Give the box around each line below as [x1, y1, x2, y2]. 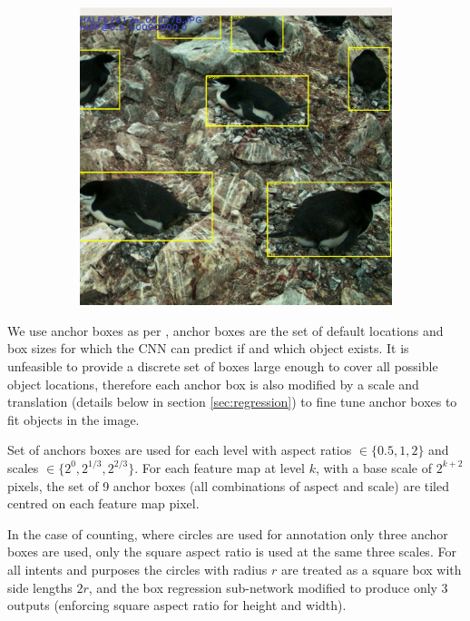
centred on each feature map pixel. [7, 494, 200, 513]
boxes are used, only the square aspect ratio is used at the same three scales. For [7, 542, 456, 561]
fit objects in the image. [7, 409, 140, 429]
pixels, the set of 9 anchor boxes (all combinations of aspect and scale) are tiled [7, 476, 450, 495]
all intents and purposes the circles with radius [7, 559, 268, 578]
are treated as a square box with [281, 559, 462, 578]
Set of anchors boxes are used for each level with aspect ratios [7, 440, 352, 459]
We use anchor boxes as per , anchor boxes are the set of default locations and [7, 320, 444, 340]
